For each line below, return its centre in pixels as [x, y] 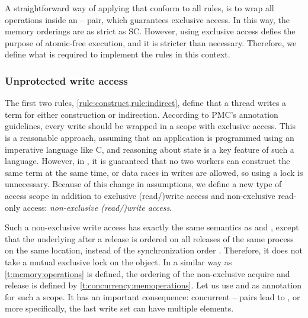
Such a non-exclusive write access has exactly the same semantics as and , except [152, 227]
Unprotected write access [66, 80]
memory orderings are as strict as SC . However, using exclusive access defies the [150, 31]
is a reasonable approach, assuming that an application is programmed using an [150, 137]
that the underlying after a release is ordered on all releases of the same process [149, 238]
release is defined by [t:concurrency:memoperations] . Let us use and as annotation [153, 285]
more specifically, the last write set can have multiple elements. [119, 308]
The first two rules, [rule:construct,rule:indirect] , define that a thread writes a [146, 103]
